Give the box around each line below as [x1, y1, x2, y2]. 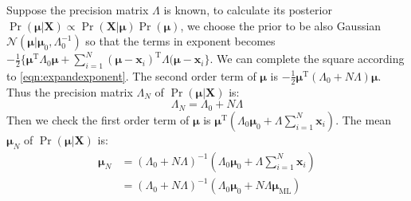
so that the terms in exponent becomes [85, 33, 276, 49]
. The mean [335, 111, 392, 128]
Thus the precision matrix [6, 83, 133, 100]
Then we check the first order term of [6, 111, 190, 128]
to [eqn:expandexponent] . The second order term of [6, 67, 256, 84]
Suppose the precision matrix [6, 2, 149, 18]
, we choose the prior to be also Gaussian [180, 17, 382, 33]
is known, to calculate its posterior [163, 2, 332, 18]
